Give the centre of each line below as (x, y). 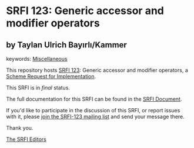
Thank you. (20, 128)
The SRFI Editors (26, 139)
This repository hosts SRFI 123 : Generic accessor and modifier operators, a (97, 70)
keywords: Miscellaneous (37, 59)
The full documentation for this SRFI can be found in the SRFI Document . (94, 99)
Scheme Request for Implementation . (51, 76)
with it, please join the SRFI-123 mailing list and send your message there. (96, 116)
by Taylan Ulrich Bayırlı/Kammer (67, 45)
